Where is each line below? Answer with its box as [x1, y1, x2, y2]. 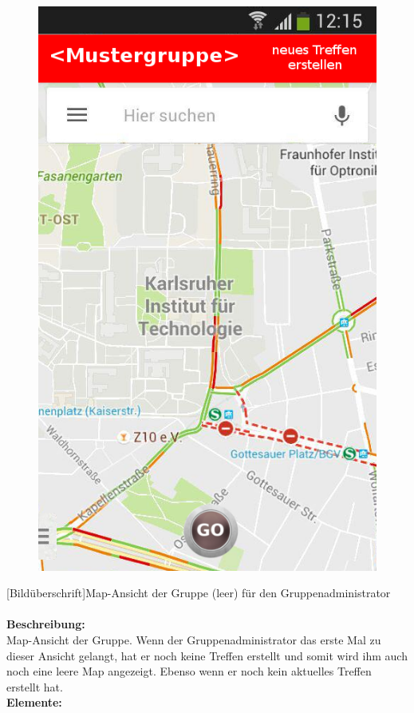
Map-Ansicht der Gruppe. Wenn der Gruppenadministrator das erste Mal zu [6, 632, 381, 648]
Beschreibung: [6, 616, 85, 632]
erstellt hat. [6, 678, 63, 695]
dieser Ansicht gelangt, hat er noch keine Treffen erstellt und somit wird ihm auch [6, 647, 408, 663]
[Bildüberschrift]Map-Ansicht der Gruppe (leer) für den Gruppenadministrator [6, 584, 391, 601]
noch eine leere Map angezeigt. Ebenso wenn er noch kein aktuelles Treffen [6, 663, 372, 679]
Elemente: [6, 694, 62, 711]
